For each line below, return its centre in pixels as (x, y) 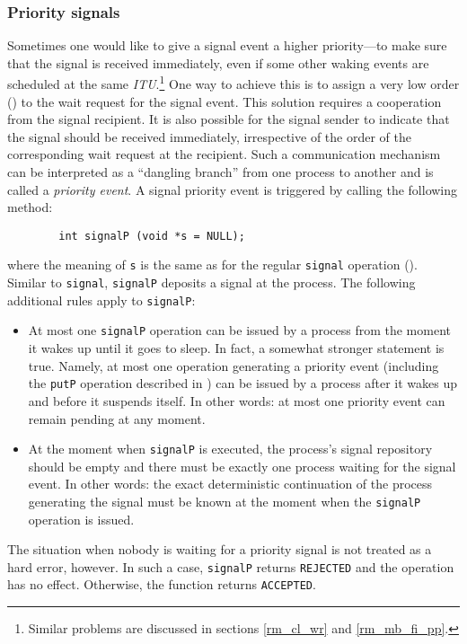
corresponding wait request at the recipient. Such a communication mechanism (224, 154)
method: (30, 207)
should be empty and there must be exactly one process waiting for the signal (242, 466)
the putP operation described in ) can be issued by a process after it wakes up (243, 383)
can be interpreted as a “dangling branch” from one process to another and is (220, 172)
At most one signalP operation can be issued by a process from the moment (239, 330)
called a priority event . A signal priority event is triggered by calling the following (233, 189)
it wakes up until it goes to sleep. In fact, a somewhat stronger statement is (236, 348)
